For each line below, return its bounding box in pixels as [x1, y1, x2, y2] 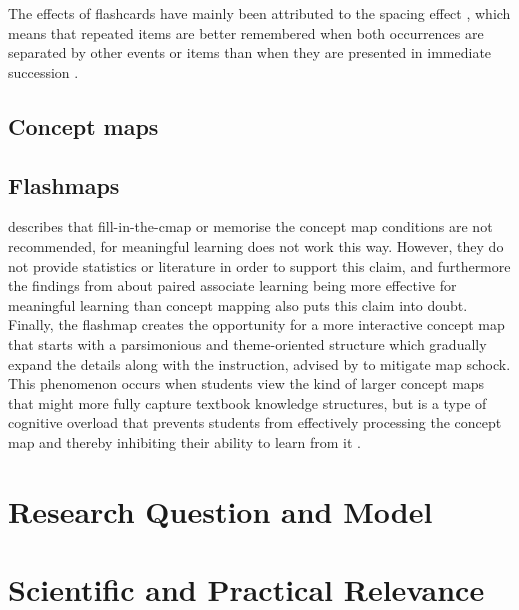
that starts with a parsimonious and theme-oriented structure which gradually [8, 333, 487, 354]
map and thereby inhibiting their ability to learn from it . [8, 431, 361, 452]
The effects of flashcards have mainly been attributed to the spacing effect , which [8, 3, 511, 23]
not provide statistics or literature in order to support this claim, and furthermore [8, 255, 511, 276]
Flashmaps [8, 169, 120, 200]
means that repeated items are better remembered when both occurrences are [8, 22, 484, 43]
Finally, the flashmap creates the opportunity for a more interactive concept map [8, 314, 505, 335]
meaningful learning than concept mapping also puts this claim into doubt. [8, 294, 468, 315]
